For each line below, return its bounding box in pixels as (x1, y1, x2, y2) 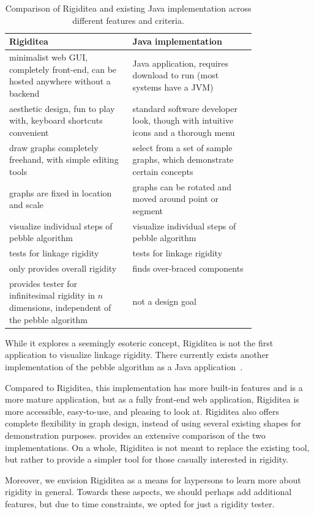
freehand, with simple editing (9, 153, 119, 166)
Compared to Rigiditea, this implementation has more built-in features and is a (5, 381, 303, 393)
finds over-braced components (132, 262, 244, 275)
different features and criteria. (72, 13, 184, 26)
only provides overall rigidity (9, 262, 117, 275)
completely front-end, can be (9, 62, 117, 75)
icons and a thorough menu (132, 125, 235, 138)
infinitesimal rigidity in (9, 289, 95, 302)
